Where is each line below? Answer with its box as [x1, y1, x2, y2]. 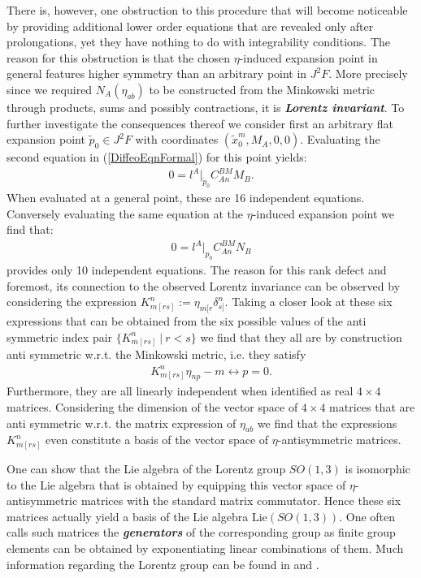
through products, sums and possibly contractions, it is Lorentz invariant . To [7, 98, 405, 115]
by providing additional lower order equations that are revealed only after [7, 17, 374, 34]
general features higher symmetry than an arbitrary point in [7, 65, 307, 82]
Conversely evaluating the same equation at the [7, 205, 244, 222]
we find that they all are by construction [200, 328, 402, 345]
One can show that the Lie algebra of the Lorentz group [7, 460, 286, 477]
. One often [339, 507, 396, 524]
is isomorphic [345, 460, 410, 477]
